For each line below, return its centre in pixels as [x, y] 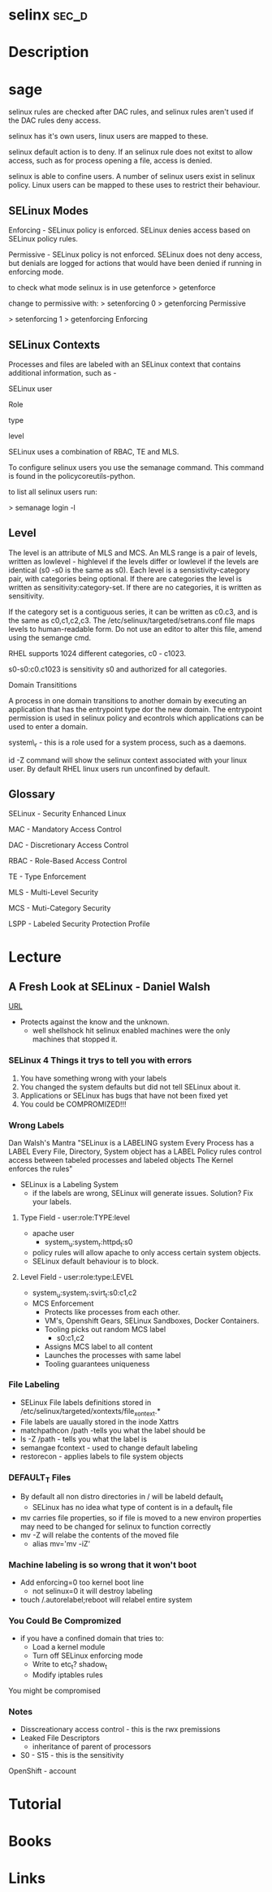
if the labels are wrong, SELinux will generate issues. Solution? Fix [142, 1193]
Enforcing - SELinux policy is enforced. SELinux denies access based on [130, 230]
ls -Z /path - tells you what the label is [84, 1439]
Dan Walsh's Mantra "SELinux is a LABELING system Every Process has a [131, 1142]
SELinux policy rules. [43, 239]
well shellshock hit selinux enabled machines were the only [131, 1031]
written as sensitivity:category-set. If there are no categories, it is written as [135, 587]
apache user [53, 1233]
